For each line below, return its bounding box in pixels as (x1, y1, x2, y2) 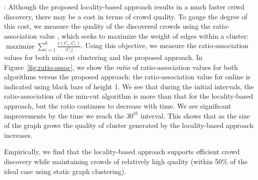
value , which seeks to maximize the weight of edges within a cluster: (39, 30, 249, 41)
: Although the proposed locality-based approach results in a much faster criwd (4, 1, 245, 11)
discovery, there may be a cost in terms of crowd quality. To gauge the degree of (4, 11, 248, 21)
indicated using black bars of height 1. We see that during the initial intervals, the (4, 81, 254, 91)
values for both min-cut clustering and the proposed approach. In (4, 52, 203, 62)
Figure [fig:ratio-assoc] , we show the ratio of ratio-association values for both (4, 61, 238, 72)
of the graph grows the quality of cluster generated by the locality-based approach (4, 120, 254, 130)
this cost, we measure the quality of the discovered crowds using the (4, 21, 211, 31)
